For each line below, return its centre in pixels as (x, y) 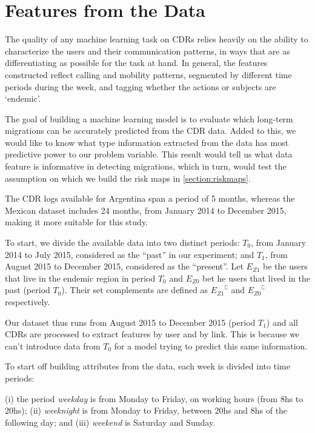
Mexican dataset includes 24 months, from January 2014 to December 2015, (146, 210)
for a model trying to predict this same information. (211, 345)
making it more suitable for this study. (76, 222)
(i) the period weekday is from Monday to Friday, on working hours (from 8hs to (154, 398)
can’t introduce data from (53, 345)
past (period (28, 290)
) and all (282, 322)
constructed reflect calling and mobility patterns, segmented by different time (148, 74)
